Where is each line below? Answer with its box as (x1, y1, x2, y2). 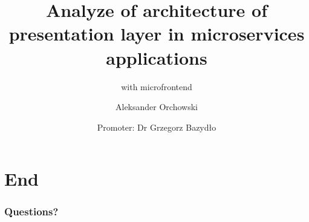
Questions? (4, 204, 59, 219)
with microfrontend (121, 80, 192, 93)
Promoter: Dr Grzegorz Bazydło (97, 120, 216, 133)
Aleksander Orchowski (115, 100, 198, 113)
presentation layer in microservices (8, 21, 305, 46)
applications (106, 45, 207, 70)
